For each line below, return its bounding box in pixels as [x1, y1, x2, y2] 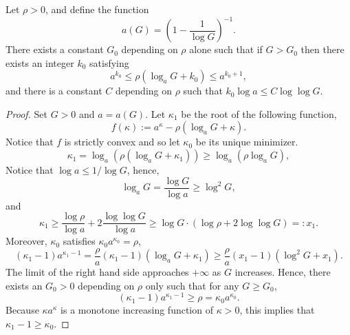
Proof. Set [6, 106, 47, 121]
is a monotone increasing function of [61, 303, 213, 317]
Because [6, 303, 39, 317]
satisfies [63, 234, 96, 248]
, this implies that [239, 303, 315, 317]
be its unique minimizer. [195, 134, 298, 149]
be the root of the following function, [181, 106, 337, 121]
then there [300, 42, 344, 57]
